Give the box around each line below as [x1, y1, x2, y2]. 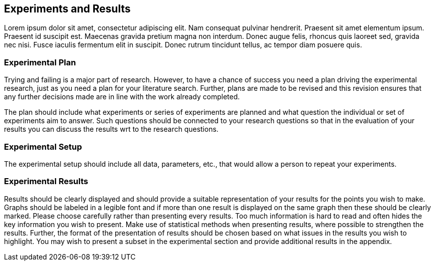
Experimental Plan [4, 57, 76, 67]
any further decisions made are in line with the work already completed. [4, 92, 240, 101]
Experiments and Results [4, 2, 131, 15]
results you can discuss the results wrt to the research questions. [4, 125, 218, 134]
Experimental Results [4, 176, 88, 187]
